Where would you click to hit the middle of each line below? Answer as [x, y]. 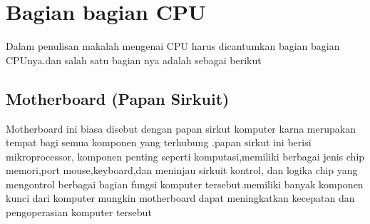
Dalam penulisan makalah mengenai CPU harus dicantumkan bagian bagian [173, 46]
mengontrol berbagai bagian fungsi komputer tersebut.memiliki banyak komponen [185, 184]
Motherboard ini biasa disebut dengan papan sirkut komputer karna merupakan [181, 128]
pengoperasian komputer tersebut [79, 212]
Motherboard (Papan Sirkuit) [118, 98]
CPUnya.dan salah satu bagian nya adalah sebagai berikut [134, 60]
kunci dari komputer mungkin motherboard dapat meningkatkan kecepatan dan [180, 198]
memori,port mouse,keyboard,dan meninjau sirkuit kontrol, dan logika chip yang [182, 170]
